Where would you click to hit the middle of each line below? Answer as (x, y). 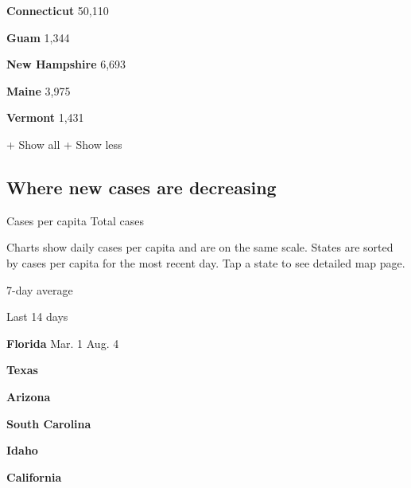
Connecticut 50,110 (58, 10)
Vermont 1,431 (45, 117)
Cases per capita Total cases (75, 220)
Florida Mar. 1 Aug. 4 (63, 343)
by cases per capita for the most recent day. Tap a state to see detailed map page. (206, 262)
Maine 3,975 (39, 90)
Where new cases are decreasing (142, 187)
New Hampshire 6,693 (66, 64)
